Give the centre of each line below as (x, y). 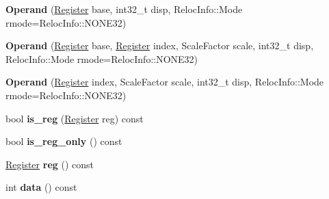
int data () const (41, 187)
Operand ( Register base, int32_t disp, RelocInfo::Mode (124, 9)
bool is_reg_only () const (64, 141)
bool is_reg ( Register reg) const (75, 118)
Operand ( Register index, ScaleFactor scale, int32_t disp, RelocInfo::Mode (165, 82)
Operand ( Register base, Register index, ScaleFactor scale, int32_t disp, (160, 45)
